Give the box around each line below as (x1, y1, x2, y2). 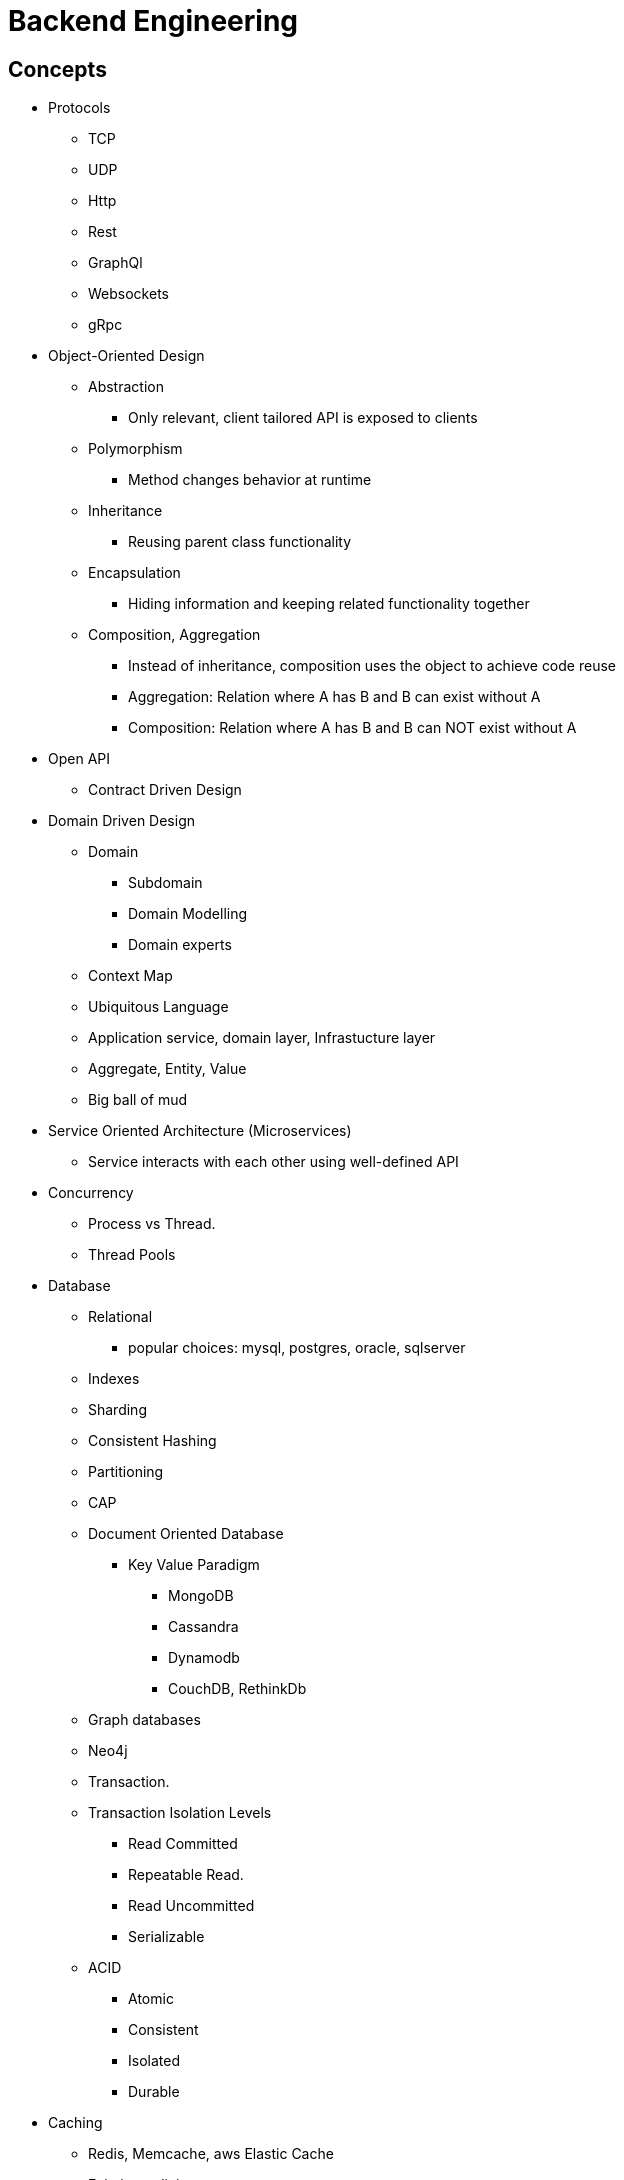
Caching (48, 2114, 103, 2132)
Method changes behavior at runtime (128, 471, 372, 489)
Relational (88, 1308, 153, 1326)
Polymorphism (88, 440, 183, 458)
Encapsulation (88, 564, 181, 582)
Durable (128, 2083, 180, 2101)
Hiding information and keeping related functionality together (128, 595, 530, 613)
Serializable (128, 1928, 205, 1946)
